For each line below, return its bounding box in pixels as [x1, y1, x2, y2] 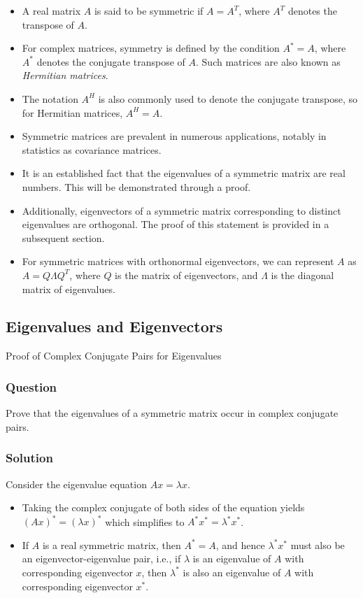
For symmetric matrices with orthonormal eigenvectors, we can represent [22, 254, 334, 269]
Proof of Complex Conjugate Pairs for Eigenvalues [6, 348, 222, 363]
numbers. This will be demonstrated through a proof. [22, 179, 251, 194]
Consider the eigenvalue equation [6, 476, 147, 491]
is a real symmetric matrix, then [42, 537, 181, 552]
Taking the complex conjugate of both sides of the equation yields [22, 500, 305, 515]
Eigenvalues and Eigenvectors [6, 315, 223, 337]
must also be [290, 537, 345, 552]
